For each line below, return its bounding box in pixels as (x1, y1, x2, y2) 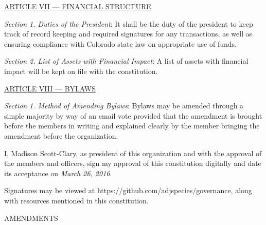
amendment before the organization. (4, 130, 118, 141)
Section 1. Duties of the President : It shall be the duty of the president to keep (4, 18, 253, 29)
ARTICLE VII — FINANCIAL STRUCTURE (4, 1, 151, 11)
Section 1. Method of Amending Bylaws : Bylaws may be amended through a (4, 100, 244, 111)
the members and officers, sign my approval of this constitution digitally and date (4, 158, 261, 168)
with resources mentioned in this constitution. (4, 195, 149, 205)
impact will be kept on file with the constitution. (4, 65, 158, 76)
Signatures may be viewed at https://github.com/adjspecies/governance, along (4, 185, 252, 196)
